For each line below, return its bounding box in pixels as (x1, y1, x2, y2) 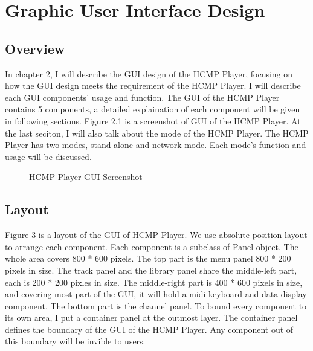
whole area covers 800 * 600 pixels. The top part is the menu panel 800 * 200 (5, 252, 291, 265)
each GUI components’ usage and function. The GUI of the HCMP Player (5, 91, 280, 103)
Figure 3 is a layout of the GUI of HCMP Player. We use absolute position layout (5, 228, 308, 241)
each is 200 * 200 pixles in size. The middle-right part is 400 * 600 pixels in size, (5, 275, 303, 288)
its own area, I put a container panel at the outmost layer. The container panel (5, 311, 298, 324)
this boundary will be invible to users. (5, 335, 146, 347)
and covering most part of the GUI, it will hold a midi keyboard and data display (5, 288, 307, 300)
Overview (5, 39, 65, 57)
